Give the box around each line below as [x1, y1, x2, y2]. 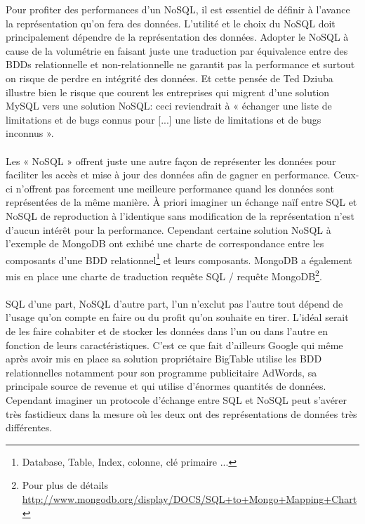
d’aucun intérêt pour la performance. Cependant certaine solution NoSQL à [6, 222, 331, 237]
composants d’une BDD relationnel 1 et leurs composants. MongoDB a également [6, 250, 352, 267]
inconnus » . [6, 126, 54, 140]
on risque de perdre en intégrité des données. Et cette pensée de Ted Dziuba [6, 70, 333, 85]
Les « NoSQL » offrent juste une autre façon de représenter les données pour [6, 153, 336, 168]
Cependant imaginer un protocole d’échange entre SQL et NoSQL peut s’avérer [6, 392, 347, 407]
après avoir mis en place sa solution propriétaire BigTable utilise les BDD [6, 351, 322, 366]
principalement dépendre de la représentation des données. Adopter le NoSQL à [6, 30, 349, 44]
